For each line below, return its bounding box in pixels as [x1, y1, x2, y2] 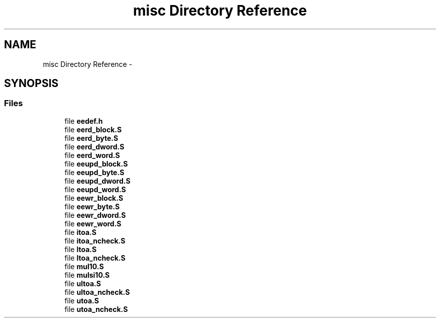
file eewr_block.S [64, 193, 124, 202]
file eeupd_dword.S [64, 176, 131, 185]
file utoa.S [64, 296, 99, 305]
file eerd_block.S [64, 125, 122, 134]
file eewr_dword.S [64, 210, 126, 219]
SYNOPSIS [4, 77, 59, 90]
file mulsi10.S [64, 270, 110, 279]
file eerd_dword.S [64, 142, 125, 151]
